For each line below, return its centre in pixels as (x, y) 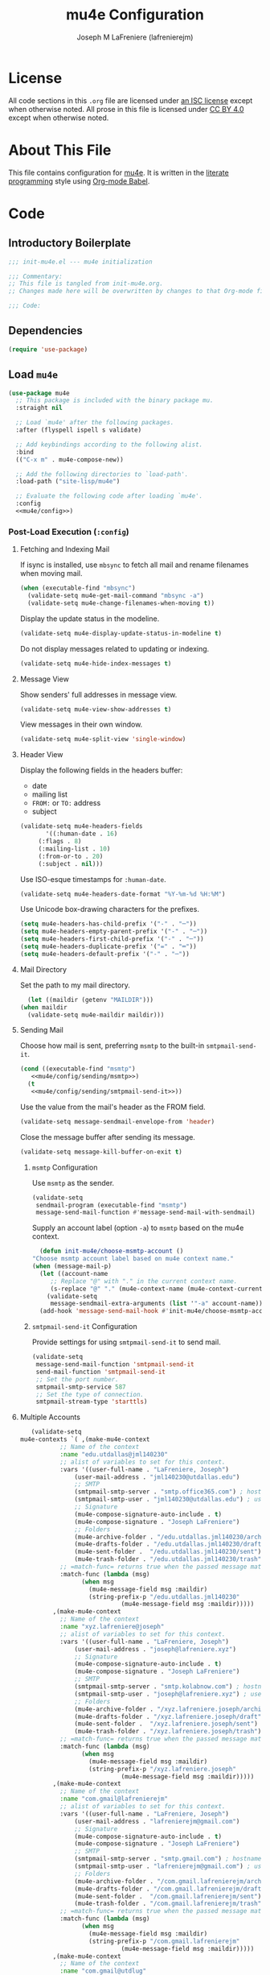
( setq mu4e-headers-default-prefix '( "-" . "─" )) (105, 954)
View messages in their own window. (81, 725)
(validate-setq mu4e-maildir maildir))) (96, 1015)
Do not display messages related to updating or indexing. (115, 648)
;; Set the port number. (77, 1379)
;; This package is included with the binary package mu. (115, 400)
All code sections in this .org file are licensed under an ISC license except (131, 100)
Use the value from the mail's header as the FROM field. (113, 1107)
